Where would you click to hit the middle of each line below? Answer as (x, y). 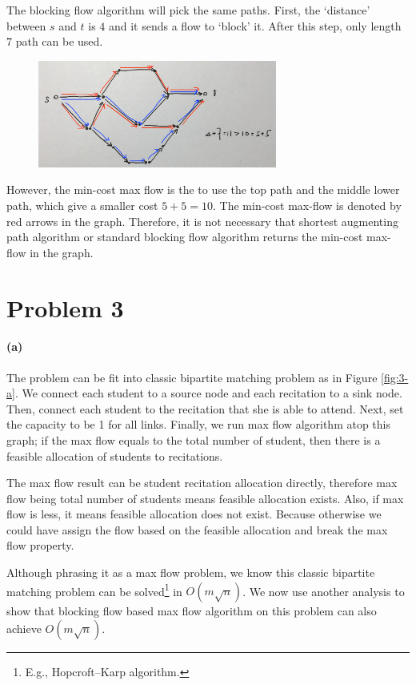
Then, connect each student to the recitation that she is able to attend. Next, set (205, 408)
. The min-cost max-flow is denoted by (307, 205)
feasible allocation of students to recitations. (115, 455)
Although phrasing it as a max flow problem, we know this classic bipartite (191, 572)
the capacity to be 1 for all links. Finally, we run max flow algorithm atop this (198, 424)
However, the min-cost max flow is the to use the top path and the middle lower (203, 189)
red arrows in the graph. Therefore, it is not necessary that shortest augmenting (202, 221)
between (26, 25)
